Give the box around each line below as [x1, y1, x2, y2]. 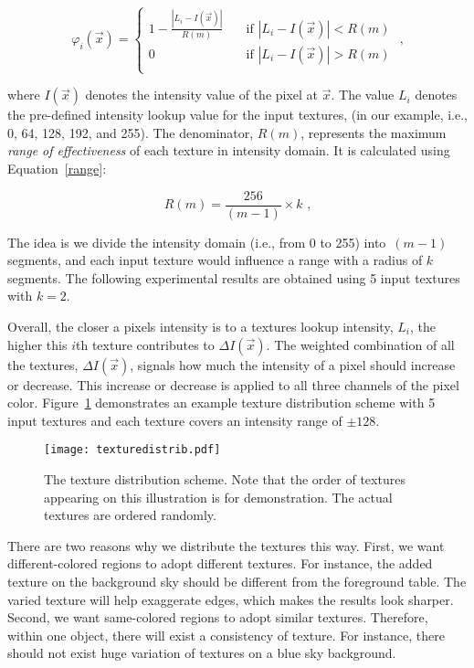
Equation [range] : [7, 159, 107, 177]
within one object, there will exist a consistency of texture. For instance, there [7, 625, 445, 644]
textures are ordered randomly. [44, 505, 216, 525]
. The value [331, 85, 395, 104]
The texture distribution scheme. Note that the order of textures [44, 470, 406, 489]
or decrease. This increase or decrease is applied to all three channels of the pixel [7, 375, 459, 394]
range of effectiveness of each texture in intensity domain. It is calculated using [7, 141, 450, 160]
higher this [7, 334, 68, 354]
